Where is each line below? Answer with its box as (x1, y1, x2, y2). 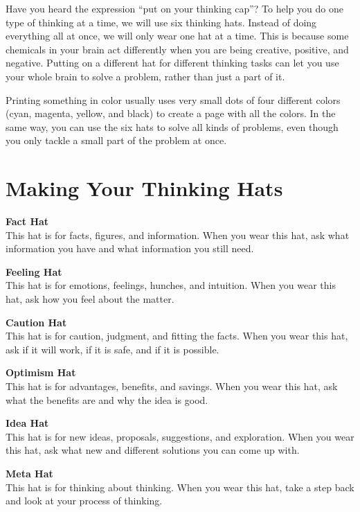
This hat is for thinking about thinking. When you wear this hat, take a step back (6, 479, 354, 494)
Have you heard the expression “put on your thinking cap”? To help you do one (6, 1, 343, 15)
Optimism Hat (6, 365, 76, 380)
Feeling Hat (6, 264, 62, 279)
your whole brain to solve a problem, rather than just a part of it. (6, 69, 285, 83)
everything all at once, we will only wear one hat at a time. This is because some (6, 28, 349, 43)
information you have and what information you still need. (6, 241, 254, 256)
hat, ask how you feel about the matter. (6, 292, 174, 306)
